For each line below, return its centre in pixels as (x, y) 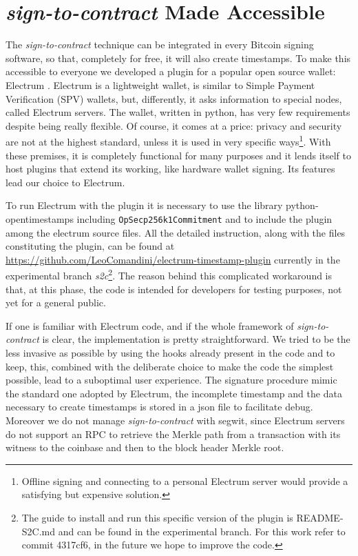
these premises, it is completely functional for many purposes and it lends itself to (178, 155)
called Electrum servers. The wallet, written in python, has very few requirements (178, 112)
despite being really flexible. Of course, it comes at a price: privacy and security (174, 125)
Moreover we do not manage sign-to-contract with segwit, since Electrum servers (175, 420)
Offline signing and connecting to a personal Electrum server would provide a (185, 480)
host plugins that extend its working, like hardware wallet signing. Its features (170, 169)
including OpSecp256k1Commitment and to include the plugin (204, 218)
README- (320, 517)
